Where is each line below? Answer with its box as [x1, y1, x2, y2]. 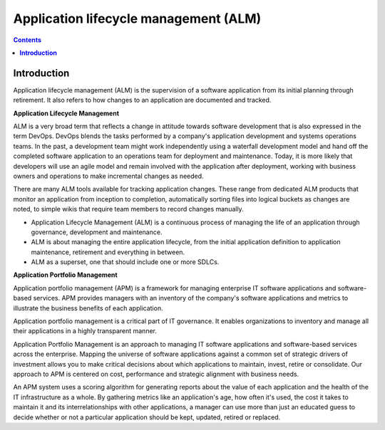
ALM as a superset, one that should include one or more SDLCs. [31, 258, 220, 266]
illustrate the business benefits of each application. [13, 303, 163, 313]
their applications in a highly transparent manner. [13, 327, 157, 335]
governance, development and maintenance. [31, 228, 163, 236]
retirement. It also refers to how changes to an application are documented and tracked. [13, 96, 272, 105]
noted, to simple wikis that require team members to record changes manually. [13, 205, 244, 214]
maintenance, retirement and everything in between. [31, 248, 185, 256]
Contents [13, 36, 42, 44]
